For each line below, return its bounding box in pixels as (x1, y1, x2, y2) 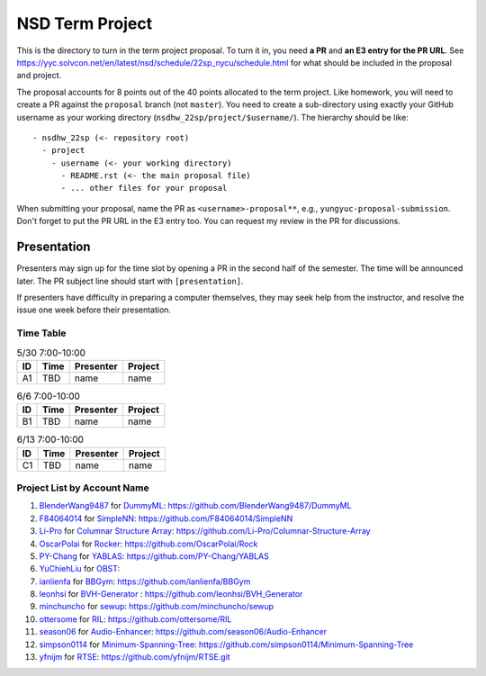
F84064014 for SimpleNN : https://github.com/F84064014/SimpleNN (39, 513, 293, 524)
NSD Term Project (16, 14, 153, 33)
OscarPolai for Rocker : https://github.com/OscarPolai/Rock (39, 538, 258, 549)
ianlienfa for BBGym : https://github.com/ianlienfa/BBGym (39, 576, 251, 587)
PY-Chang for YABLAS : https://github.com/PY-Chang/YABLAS (39, 550, 269, 562)
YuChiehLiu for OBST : (39, 563, 121, 574)
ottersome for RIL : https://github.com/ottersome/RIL (39, 613, 232, 625)
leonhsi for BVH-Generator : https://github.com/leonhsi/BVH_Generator (39, 589, 303, 599)
